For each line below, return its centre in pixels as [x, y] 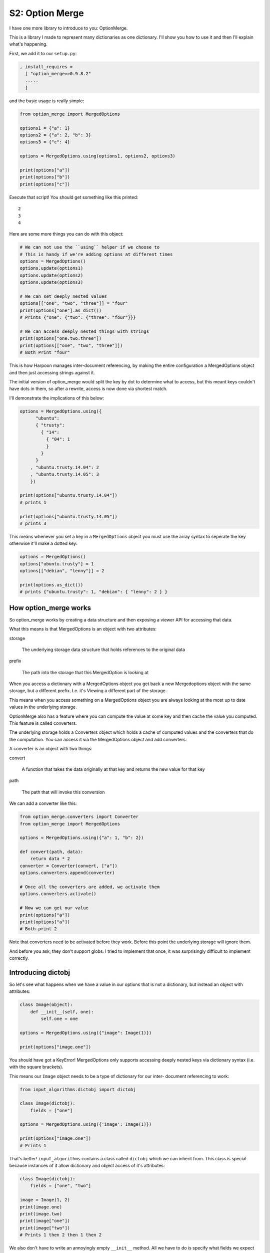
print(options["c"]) [45, 184]
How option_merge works [50, 608]
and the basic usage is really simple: [47, 101]
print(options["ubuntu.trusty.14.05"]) [68, 516]
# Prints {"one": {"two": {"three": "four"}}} [78, 318]
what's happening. [28, 44]
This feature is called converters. [43, 723]
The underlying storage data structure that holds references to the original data [103, 650]
